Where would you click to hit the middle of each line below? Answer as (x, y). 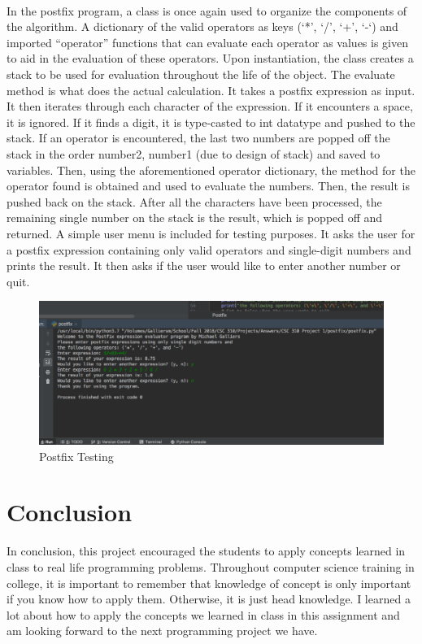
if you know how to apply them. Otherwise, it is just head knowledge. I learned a (209, 599)
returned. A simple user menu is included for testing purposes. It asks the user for (211, 233)
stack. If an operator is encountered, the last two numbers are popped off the (198, 138)
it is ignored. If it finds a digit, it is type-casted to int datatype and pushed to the (211, 122)
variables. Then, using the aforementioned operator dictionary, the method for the (211, 170)
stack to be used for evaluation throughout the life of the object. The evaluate (201, 74)
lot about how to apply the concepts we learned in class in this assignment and (203, 614)
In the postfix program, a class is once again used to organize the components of (207, 10)
